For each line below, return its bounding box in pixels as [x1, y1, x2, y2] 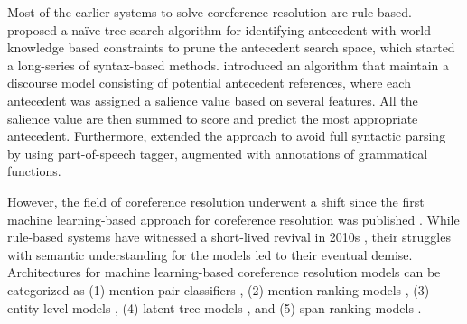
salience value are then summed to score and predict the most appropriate [7, 108, 418, 127]
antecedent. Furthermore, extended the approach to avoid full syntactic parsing [7, 126, 446, 145]
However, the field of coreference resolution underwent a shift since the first [7, 191, 425, 210]
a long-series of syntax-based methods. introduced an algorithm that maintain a [7, 55, 449, 74]
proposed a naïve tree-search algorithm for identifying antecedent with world [7, 20, 432, 39]
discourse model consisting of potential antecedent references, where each [7, 73, 411, 92]
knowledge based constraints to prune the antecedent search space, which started [7, 38, 455, 57]
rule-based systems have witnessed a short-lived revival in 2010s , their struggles [7, 227, 451, 246]
